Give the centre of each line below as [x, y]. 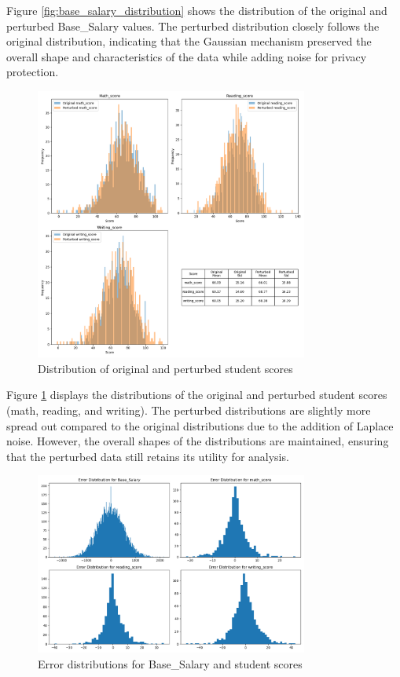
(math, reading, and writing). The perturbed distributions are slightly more [189, 410]
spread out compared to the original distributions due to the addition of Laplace [200, 425]
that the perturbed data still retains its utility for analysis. [148, 456]
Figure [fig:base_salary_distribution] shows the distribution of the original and [197, 10]
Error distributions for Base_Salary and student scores [170, 663]
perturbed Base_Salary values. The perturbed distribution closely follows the [193, 26]
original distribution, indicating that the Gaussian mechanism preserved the [189, 41]
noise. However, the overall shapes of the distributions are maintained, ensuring [198, 441]
